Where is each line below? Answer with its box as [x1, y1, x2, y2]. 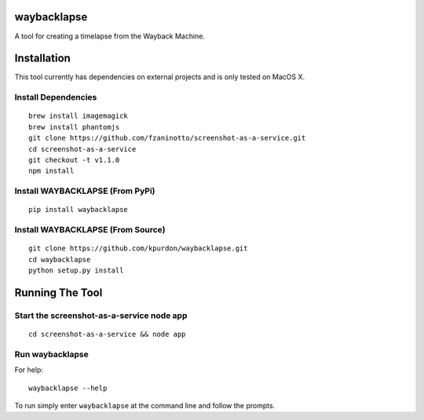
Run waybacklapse [14, 349, 90, 360]
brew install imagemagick [28, 111, 129, 121]
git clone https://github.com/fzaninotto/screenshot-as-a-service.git [28, 133, 306, 143]
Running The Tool [14, 286, 103, 299]
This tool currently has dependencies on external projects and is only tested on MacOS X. [14, 72, 305, 82]
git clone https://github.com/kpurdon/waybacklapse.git [28, 244, 248, 253]
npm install [28, 166, 75, 176]
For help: [14, 365, 43, 374]
